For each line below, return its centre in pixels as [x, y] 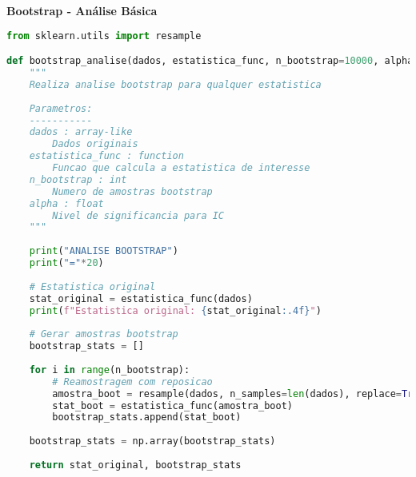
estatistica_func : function [106, 156]
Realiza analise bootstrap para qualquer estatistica [175, 84]
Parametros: [61, 108]
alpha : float [66, 203]
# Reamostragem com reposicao [132, 382]
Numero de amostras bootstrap [132, 191]
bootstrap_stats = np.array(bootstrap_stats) [152, 441]
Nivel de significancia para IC [138, 215]
